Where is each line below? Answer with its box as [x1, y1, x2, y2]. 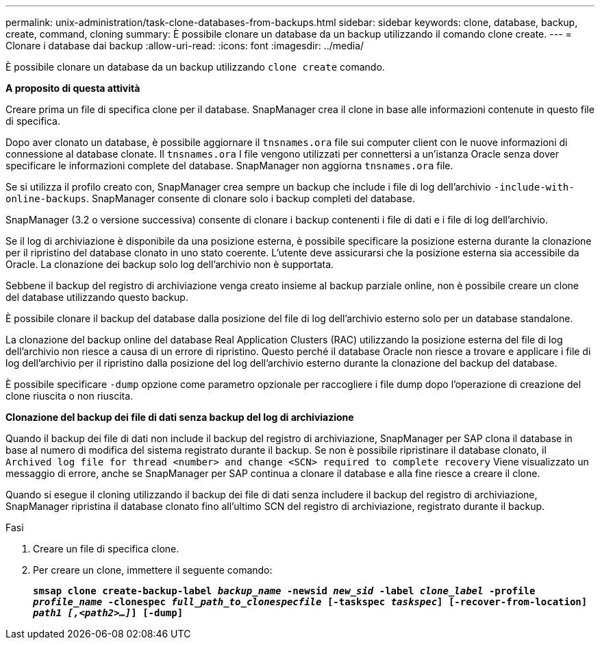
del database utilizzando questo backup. [5, 291, 188, 303]
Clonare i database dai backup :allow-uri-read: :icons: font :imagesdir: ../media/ [5, 40, 364, 51]
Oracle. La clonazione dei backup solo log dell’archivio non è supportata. [5, 258, 334, 270]
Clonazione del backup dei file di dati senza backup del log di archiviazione [5, 411, 354, 423]
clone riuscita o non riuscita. [5, 390, 134, 402]
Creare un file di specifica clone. [33, 543, 179, 555]
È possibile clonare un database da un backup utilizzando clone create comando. [5, 61, 385, 73]
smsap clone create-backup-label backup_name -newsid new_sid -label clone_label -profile [33, 585, 536, 596]
